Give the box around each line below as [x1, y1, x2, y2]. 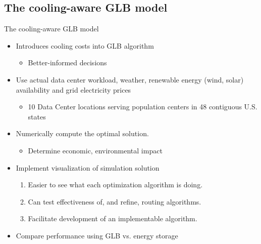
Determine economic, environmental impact [28, 145, 163, 155]
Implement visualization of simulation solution [16, 162, 160, 173]
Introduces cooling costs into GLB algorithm [16, 40, 154, 51]
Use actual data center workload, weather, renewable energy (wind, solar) [16, 74, 244, 85]
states [28, 111, 46, 121]
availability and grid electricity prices [16, 84, 131, 95]
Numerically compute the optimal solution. [16, 128, 149, 139]
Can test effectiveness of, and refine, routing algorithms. [28, 196, 201, 207]
